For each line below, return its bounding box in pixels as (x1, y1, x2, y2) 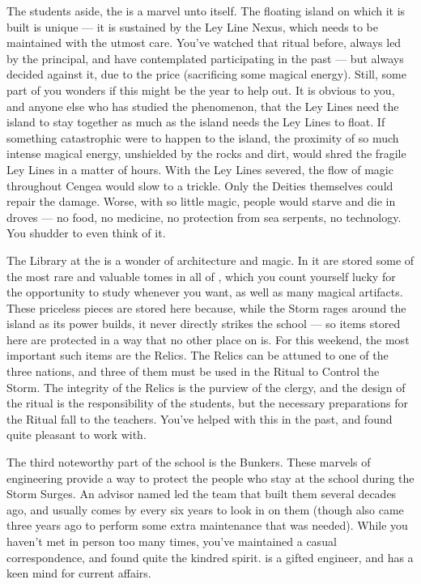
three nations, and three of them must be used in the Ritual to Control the (6, 363, 380, 380)
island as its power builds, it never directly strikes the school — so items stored (6, 315, 401, 332)
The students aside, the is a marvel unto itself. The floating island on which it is (6, 2, 406, 19)
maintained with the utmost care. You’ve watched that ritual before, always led (6, 34, 402, 51)
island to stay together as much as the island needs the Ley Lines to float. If (6, 113, 385, 130)
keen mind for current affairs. (6, 565, 151, 582)
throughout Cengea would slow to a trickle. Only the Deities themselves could (6, 177, 393, 194)
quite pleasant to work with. (6, 426, 147, 443)
